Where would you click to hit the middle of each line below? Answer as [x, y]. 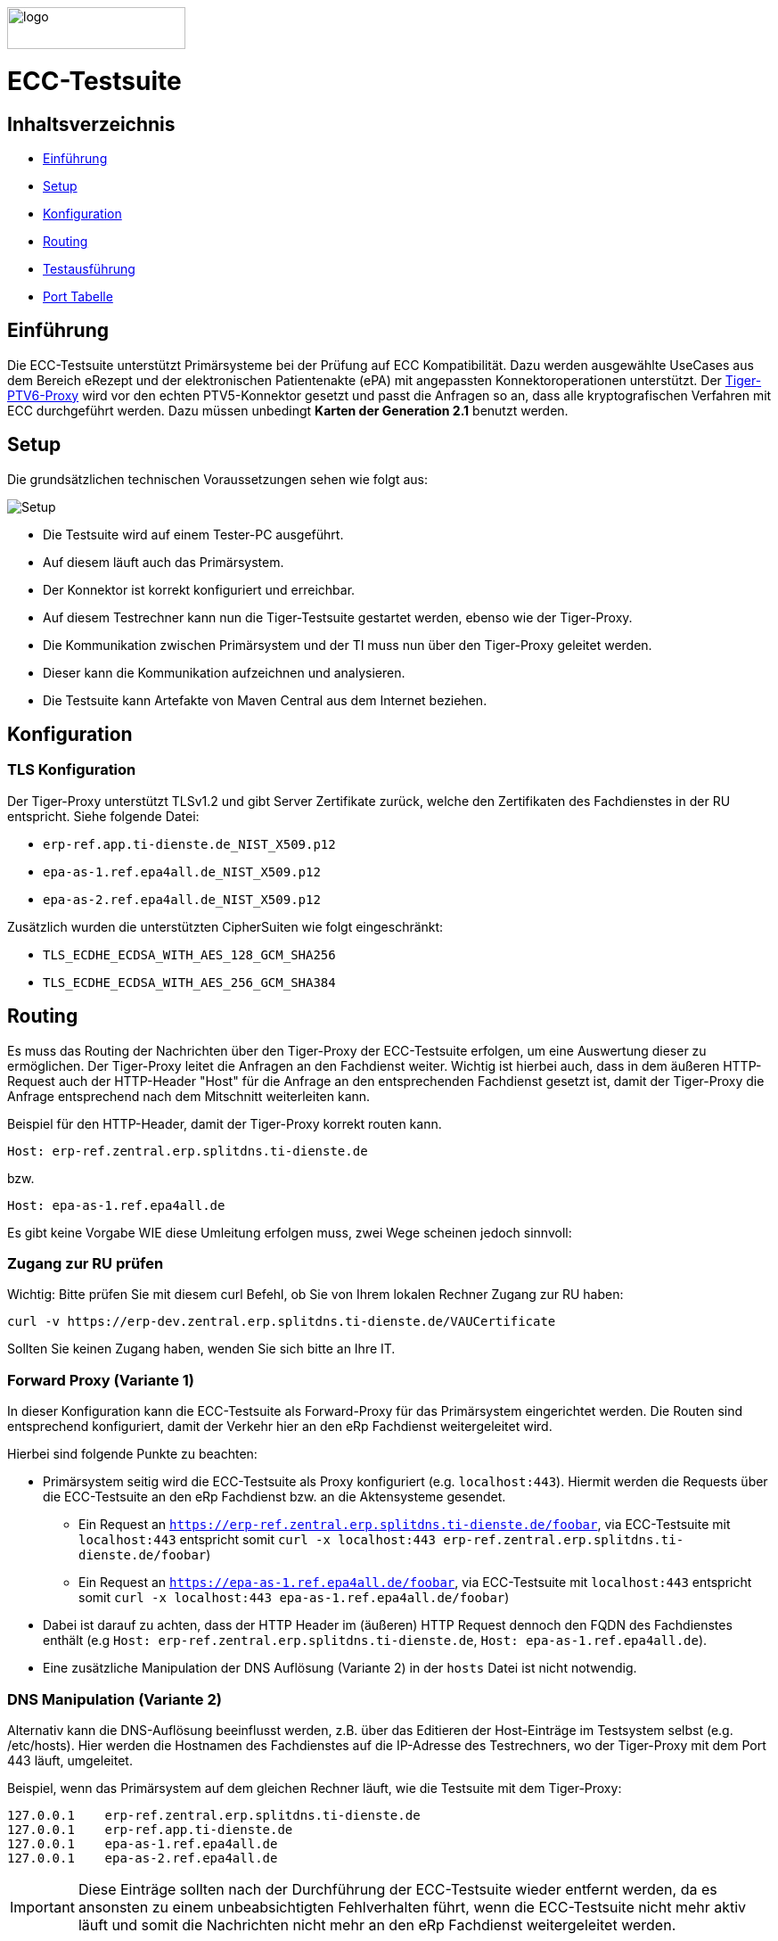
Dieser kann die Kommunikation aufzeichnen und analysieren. [224, 672]
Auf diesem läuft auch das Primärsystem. [164, 562]
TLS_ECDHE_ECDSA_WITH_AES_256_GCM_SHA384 [189, 982]
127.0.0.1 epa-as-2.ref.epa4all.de [143, 1858]
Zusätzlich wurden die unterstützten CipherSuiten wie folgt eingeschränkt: [225, 926]
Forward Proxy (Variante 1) [101, 1380]
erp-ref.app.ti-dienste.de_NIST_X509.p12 [189, 844]
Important [42, 1907]
